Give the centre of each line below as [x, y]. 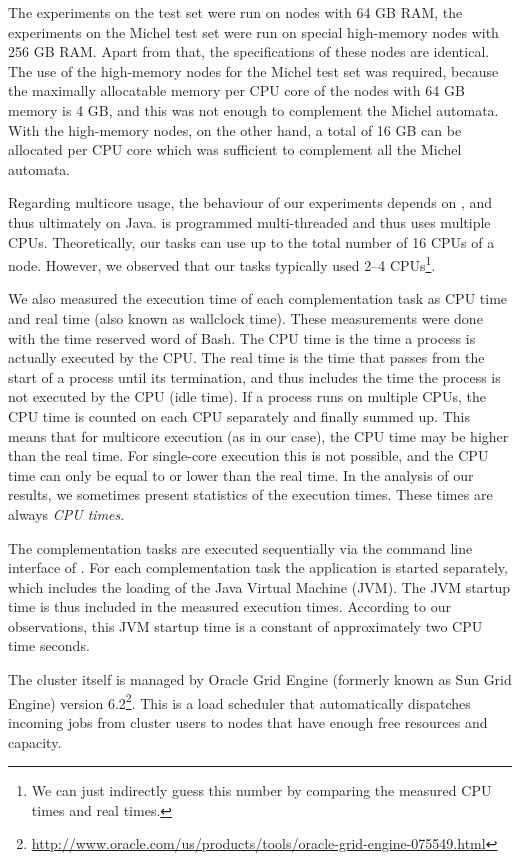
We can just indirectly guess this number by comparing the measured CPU [261, 790]
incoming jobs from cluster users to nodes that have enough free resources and [248, 721]
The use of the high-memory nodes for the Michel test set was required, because [253, 70]
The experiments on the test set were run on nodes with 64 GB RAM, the [235, 12]
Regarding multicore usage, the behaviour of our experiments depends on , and [250, 202]
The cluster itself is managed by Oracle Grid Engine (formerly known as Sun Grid [260, 679]
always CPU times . [66, 513]
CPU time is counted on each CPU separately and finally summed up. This [239, 415]
